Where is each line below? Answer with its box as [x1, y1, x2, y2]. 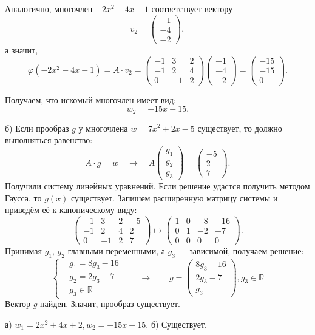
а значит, [5, 43, 38, 56]
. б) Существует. [146, 317, 207, 330]
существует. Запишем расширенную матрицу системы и [71, 191, 278, 204]
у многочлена [78, 121, 128, 134]
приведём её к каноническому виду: [5, 203, 137, 216]
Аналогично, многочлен [5, 2, 93, 15]
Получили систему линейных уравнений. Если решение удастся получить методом [5, 180, 310, 192]
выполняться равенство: [5, 134, 93, 146]
